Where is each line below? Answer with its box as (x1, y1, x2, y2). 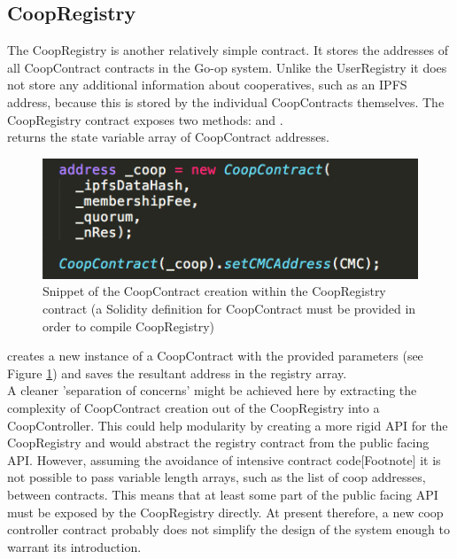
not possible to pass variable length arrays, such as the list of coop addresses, (7, 468, 426, 486)
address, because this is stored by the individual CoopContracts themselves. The (7, 92, 445, 111)
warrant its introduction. (7, 537, 142, 555)
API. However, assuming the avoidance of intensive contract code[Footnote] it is (7, 450, 441, 469)
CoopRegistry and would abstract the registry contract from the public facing (7, 433, 430, 452)
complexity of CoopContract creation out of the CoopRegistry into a (7, 398, 380, 416)
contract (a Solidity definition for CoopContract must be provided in (43, 299, 416, 317)
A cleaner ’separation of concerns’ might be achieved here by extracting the (7, 381, 417, 400)
